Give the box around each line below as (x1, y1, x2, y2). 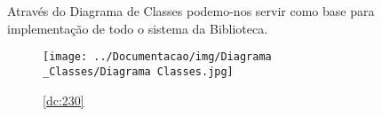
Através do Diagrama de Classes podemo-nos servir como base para (7, 2, 375, 20)
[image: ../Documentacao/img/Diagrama (43, 50, 272, 64)
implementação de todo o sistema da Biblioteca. (7, 19, 268, 37)
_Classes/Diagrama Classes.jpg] (43, 66, 234, 79)
